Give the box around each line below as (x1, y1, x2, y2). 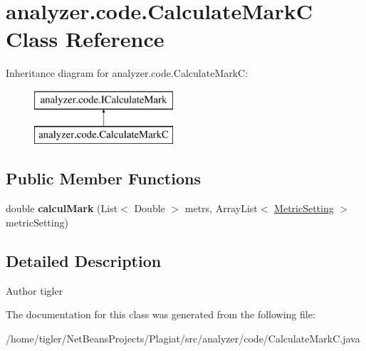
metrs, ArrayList (184, 201, 258, 216)
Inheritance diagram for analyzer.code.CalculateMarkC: (6, 66, 249, 80)
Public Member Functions (6, 167, 201, 189)
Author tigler (6, 283, 63, 298)
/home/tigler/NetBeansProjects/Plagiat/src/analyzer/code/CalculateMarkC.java (6, 330, 360, 345)
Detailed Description (6, 249, 162, 271)
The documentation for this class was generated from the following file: (6, 307, 315, 322)
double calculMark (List (6, 201, 118, 216)
